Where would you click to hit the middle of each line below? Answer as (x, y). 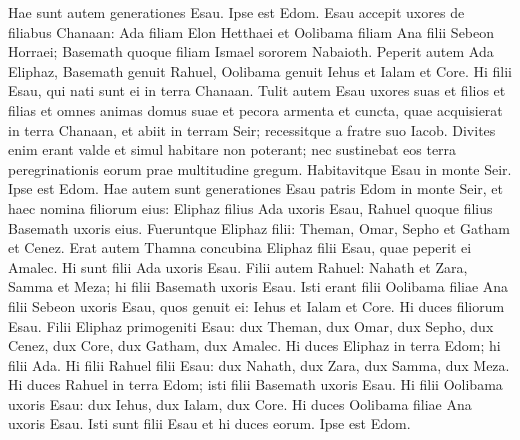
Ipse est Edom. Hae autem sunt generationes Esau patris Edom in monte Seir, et (256, 188)
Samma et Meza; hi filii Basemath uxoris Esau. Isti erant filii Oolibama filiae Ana (258, 286)
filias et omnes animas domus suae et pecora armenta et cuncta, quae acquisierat (255, 109)
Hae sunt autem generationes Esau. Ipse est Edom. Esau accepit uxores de (236, 12)
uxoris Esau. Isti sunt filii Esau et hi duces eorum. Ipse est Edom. (209, 423)
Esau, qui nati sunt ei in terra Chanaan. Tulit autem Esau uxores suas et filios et (257, 90)
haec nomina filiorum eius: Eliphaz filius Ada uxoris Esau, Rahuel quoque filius (250, 207)
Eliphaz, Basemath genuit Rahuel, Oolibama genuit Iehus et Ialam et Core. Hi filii (260, 70)
